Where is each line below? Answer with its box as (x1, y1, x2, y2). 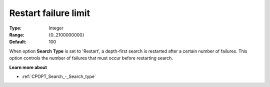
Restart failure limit (9, 7, 90, 18)
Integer (48, 25, 63, 31)
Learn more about (9, 64, 47, 70)
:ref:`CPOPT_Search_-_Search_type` (21, 73, 96, 79)
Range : (9, 31, 24, 37)
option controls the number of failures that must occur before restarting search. (9, 55, 173, 61)
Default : (9, 39, 27, 45)
